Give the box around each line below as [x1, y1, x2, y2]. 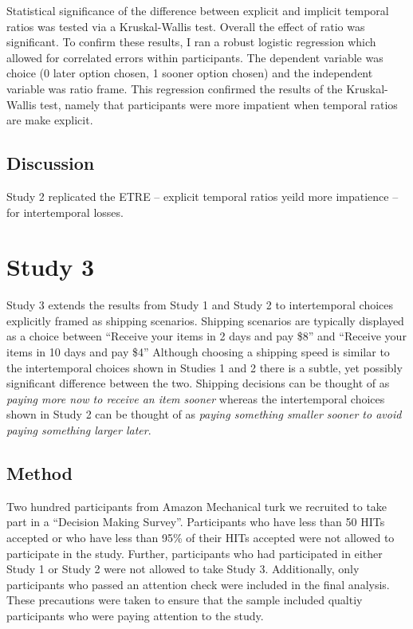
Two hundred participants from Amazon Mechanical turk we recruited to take [6, 497, 387, 514]
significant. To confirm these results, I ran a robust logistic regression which [6, 33, 376, 50]
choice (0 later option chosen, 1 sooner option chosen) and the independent [6, 65, 373, 81]
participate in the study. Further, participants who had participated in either [6, 544, 383, 561]
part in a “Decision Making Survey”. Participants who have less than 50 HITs [6, 513, 385, 530]
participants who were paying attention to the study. [6, 607, 264, 623]
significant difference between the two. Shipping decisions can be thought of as [6, 375, 390, 391]
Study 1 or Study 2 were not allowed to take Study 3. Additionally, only [6, 560, 360, 577]
